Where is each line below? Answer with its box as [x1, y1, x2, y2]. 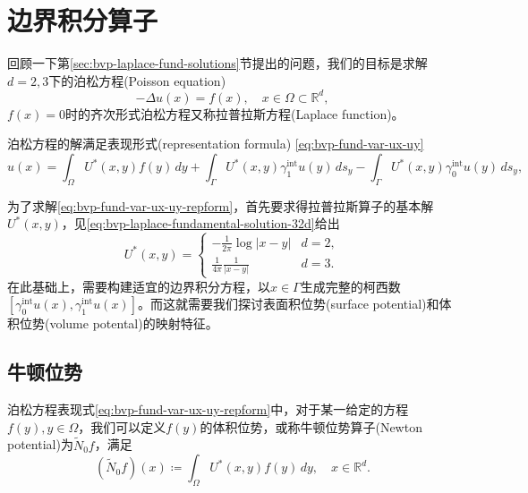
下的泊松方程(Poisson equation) [48, 71, 226, 89]
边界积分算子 [7, 2, 158, 38]
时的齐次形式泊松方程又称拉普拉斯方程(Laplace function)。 [65, 104, 405, 123]
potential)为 [7, 435, 73, 454]
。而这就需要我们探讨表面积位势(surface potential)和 [137, 294, 439, 313]
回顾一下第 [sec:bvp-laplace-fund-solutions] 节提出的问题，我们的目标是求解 [7, 54, 428, 72]
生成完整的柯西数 [300, 276, 401, 295]
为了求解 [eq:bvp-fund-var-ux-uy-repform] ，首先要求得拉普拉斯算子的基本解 [7, 196, 434, 215]
